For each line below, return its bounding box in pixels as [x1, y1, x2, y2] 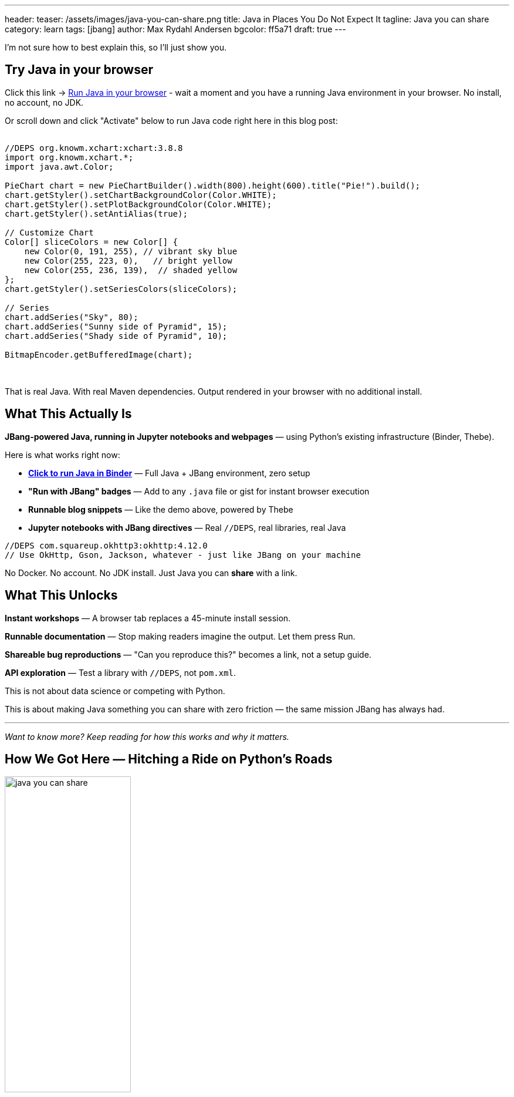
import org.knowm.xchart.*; [5, 152, 134, 162]
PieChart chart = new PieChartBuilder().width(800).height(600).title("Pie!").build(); [5, 180, 421, 190]
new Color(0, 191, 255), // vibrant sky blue [24, 246, 238, 256]
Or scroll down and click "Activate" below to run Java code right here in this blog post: [5, 115, 338, 126]
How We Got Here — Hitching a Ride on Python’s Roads [5, 751, 333, 766]
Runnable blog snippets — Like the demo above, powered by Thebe [28, 504, 293, 514]
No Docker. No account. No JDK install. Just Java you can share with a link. [5, 567, 297, 578]
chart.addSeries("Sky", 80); [5, 312, 138, 322]
